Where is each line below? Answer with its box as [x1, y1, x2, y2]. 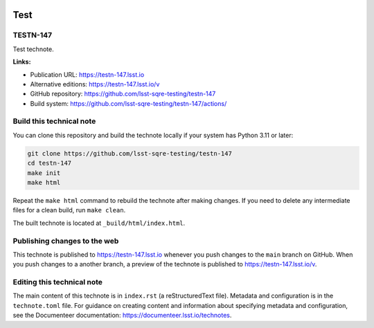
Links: [12, 57, 31, 66]
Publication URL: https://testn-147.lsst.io [30, 70, 145, 79]
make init [27, 169, 61, 176]
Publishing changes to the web [12, 236, 119, 246]
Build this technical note [12, 116, 96, 126]
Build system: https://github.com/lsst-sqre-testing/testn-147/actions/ [30, 99, 227, 107]
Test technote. [12, 45, 55, 53]
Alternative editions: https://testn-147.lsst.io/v [30, 80, 160, 88]
